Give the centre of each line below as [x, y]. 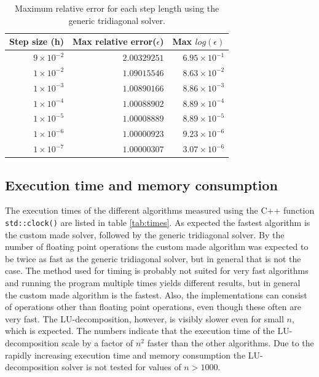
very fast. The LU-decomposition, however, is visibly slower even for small [144, 318]
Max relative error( [115, 41]
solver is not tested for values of [121, 367]
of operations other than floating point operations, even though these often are [153, 307]
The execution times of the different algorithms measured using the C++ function [160, 210]
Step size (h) [37, 41]
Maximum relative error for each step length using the [117, 8]
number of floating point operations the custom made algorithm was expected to [157, 247]
